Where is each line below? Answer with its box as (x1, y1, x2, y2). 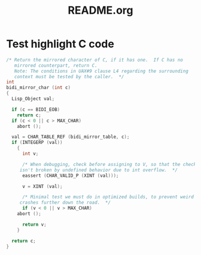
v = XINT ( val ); (22, 183, 63, 189)
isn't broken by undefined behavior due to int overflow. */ (19, 167, 178, 173)
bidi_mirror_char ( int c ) (6, 85, 71, 91)
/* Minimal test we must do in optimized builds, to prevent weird (22, 194, 194, 200)
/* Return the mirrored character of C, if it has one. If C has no (6, 57, 184, 63)
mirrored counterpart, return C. (14, 62, 98, 69)
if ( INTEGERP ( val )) (11, 140, 63, 146)
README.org (68, 4, 133, 17)
